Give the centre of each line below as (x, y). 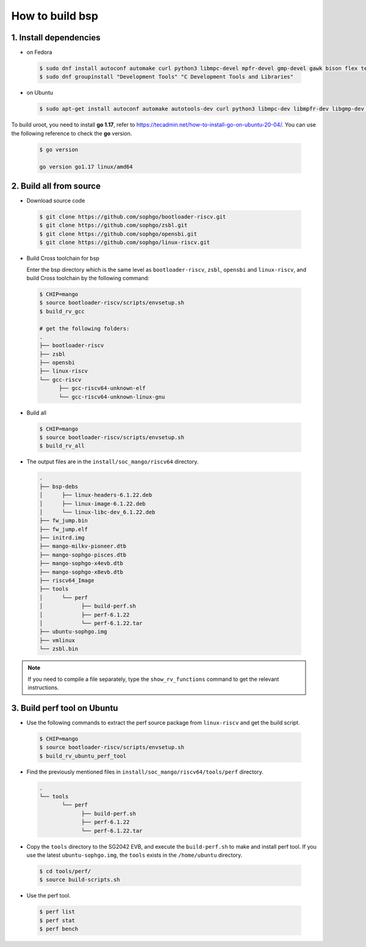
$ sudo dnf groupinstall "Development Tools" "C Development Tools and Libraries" (167, 77)
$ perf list (57, 912)
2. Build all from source (56, 186)
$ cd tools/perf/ (65, 871)
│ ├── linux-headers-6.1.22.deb (96, 495)
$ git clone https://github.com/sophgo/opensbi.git (118, 234)
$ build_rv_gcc (62, 311)
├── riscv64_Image (67, 581)
